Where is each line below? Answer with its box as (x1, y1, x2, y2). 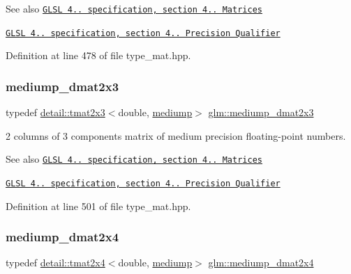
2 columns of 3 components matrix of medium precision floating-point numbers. (6, 128, 346, 143)
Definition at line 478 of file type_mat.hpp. (6, 48, 191, 63)
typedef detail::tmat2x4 (6, 255, 105, 270)
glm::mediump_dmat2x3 (208, 105, 314, 120)
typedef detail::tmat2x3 (6, 105, 105, 120)
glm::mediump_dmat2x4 (208, 255, 314, 270)
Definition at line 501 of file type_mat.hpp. (6, 198, 191, 213)
